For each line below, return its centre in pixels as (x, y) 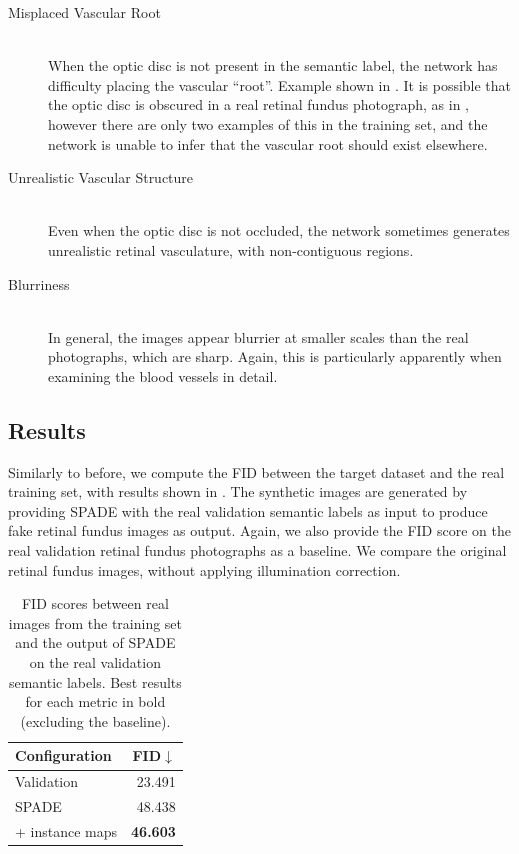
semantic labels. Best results (95, 681)
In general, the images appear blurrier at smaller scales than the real (258, 336)
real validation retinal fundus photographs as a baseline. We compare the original (257, 550)
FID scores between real (95, 603)
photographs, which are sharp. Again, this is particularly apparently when (275, 356)
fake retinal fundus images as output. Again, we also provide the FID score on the (259, 530)
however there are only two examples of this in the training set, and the (268, 123)
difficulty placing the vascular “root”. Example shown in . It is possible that (280, 84)
